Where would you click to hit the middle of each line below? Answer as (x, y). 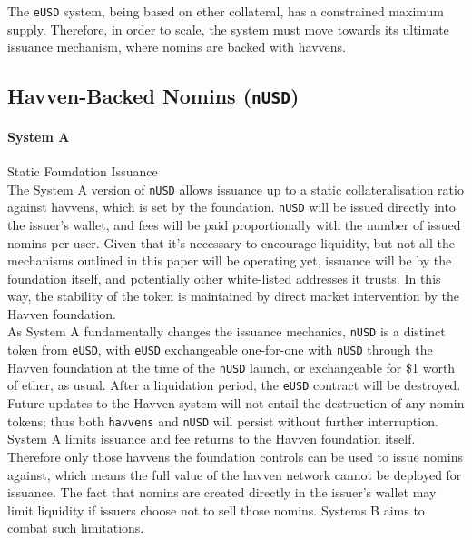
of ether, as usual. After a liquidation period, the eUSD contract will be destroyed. (234, 385)
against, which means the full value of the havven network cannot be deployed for (235, 474)
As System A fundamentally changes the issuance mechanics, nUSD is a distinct (226, 331)
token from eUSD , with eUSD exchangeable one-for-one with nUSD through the (220, 350)
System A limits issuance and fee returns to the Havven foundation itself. (211, 439)
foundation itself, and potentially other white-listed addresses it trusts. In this (224, 278)
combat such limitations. (76, 528)
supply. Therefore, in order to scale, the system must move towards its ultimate (228, 29)
